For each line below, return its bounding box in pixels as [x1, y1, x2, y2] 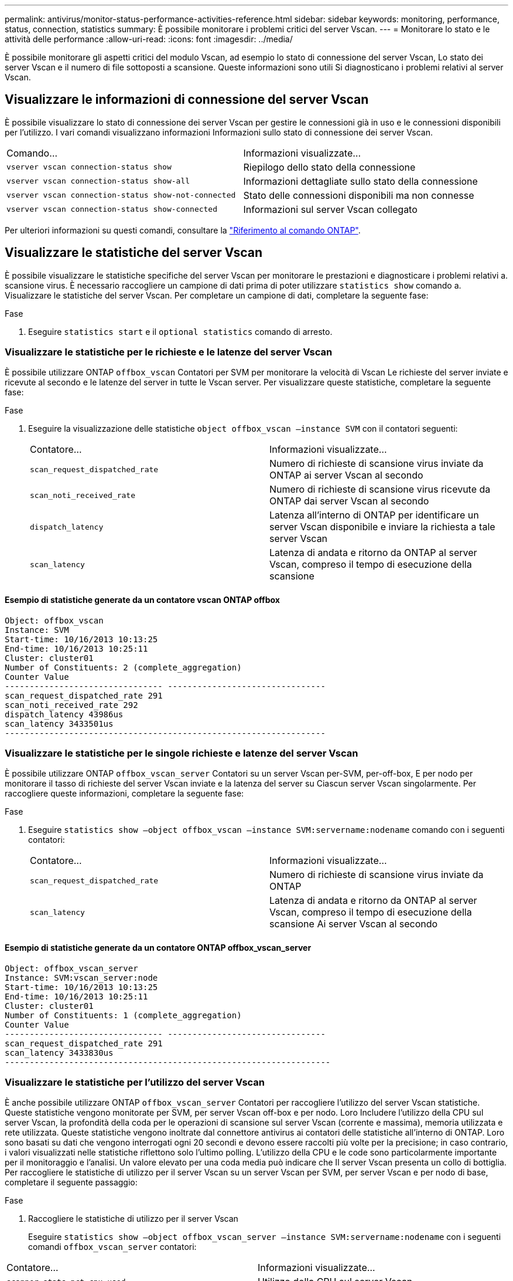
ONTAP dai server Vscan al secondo [269, 495, 429, 507]
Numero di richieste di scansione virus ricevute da [269, 483, 491, 496]
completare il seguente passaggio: [5, 1177, 138, 1188]
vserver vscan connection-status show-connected [6, 205, 218, 214]
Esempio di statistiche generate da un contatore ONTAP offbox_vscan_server [5, 943, 312, 953]
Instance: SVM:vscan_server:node [5, 972, 158, 982]
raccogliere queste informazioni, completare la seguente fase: [5, 788, 244, 799]
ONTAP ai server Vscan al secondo [269, 469, 423, 482]
